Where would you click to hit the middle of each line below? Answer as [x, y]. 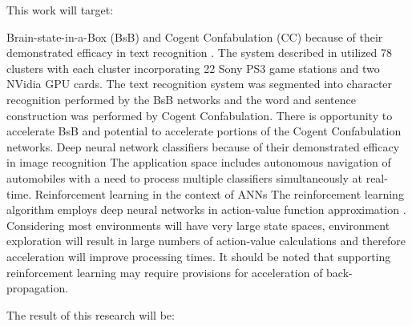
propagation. [38, 288]
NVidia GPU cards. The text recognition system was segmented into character [200, 84]
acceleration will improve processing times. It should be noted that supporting [199, 256]
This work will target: [60, 10]
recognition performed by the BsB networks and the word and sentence [181, 99]
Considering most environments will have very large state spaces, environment [198, 225]
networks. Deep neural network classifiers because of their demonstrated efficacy [203, 146]
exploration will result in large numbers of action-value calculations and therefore [206, 241]
